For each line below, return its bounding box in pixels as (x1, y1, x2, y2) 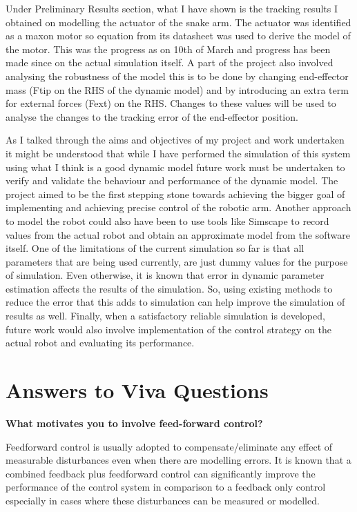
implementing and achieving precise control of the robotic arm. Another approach (6, 200, 351, 215)
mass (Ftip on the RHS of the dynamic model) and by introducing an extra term (6, 82, 349, 97)
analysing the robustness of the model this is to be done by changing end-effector (6, 68, 349, 83)
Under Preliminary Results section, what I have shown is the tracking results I (6, 1, 338, 15)
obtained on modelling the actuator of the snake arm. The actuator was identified (6, 14, 351, 29)
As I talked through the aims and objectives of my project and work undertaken (6, 132, 345, 147)
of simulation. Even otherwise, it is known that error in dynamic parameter (6, 268, 325, 282)
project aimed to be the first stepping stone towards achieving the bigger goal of (6, 186, 345, 201)
